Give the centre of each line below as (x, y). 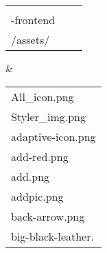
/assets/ (31, 40)
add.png (31, 176)
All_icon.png (43, 96)
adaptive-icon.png (53, 136)
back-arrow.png (48, 216)
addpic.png (37, 196)
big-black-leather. (52, 236)
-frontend (33, 20)
